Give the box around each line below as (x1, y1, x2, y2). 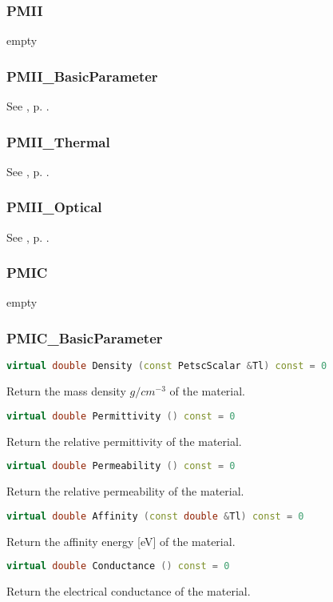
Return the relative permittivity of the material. (6, 432, 242, 449)
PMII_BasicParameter (6, 66, 158, 86)
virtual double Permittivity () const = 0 (6, 410, 236, 422)
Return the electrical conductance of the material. (6, 583, 251, 600)
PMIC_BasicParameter (6, 327, 163, 347)
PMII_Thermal (6, 131, 110, 151)
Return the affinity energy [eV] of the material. (6, 532, 236, 549)
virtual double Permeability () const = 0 (6, 460, 236, 472)
